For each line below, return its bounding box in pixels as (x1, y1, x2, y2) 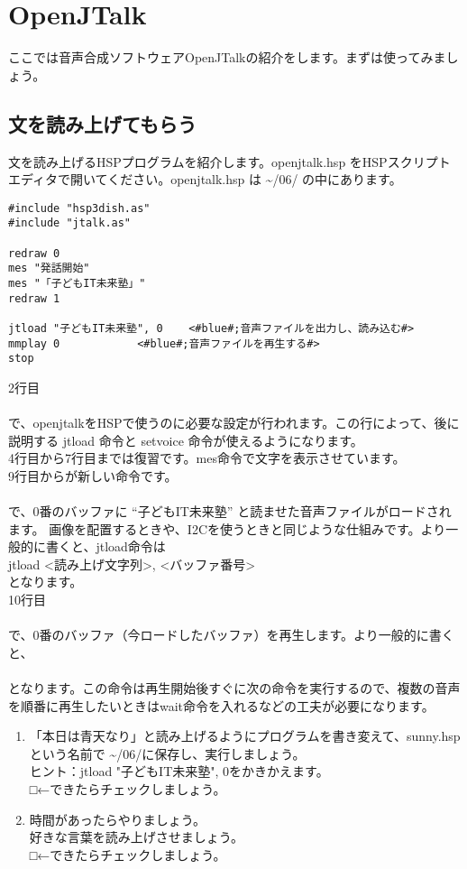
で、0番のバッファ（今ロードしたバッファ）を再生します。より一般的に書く (8, 625, 454, 644)
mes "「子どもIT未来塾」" (8, 276, 146, 290)
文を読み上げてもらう (8, 109, 197, 137)
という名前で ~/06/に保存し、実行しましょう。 (29, 744, 306, 763)
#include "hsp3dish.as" (8, 201, 151, 215)
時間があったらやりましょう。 (29, 809, 206, 828)
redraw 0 (8, 246, 60, 260)
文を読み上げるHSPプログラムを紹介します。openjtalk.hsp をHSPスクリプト (8, 152, 451, 171)
